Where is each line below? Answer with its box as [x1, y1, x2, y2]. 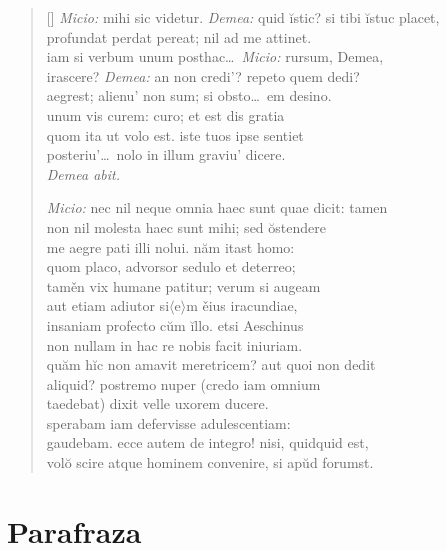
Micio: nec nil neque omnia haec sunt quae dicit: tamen [46, 197, 388, 218]
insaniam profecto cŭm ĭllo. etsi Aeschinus [46, 314, 304, 335]
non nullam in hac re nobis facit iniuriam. [46, 334, 303, 355]
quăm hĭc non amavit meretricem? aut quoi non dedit [46, 354, 376, 375]
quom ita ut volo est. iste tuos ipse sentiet [46, 124, 304, 145]
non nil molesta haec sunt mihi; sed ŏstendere [46, 216, 326, 237]
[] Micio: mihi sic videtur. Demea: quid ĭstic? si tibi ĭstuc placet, [46, 7, 440, 27]
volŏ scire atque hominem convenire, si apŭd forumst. [46, 452, 374, 473]
